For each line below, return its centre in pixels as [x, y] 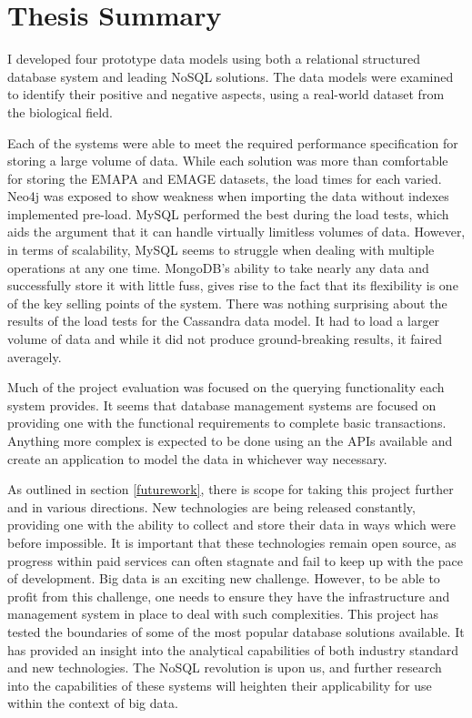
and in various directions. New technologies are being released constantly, [211, 506]
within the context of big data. [93, 703]
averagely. [35, 356]
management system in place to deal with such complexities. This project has [223, 614]
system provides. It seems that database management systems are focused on [222, 405]
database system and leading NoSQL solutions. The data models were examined [231, 76]
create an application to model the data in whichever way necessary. [197, 458]
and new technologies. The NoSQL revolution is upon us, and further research [225, 667]
